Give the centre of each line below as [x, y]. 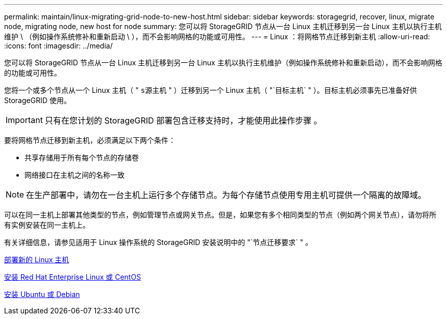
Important [24, 120]
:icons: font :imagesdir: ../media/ [58, 46]
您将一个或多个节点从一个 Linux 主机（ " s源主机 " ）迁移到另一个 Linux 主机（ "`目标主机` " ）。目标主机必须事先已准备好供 [210, 90]
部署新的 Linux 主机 [37, 260]
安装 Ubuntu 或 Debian [42, 294]
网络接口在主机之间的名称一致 [74, 175]
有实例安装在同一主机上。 [47, 225]
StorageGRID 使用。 [38, 100]
